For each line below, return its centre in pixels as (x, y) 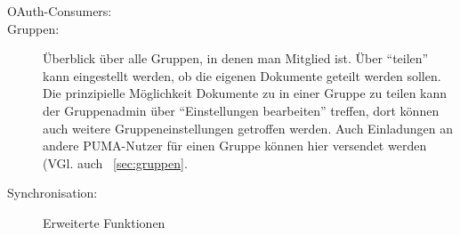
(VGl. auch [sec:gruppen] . (115, 162)
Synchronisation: (52, 193)
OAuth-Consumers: (60, 11)
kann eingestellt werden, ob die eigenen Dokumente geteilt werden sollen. (242, 75)
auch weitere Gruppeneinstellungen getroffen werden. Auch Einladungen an (248, 128)
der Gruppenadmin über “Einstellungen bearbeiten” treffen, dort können (241, 110)
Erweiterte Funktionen (104, 222)
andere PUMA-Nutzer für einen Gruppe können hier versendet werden (235, 146)
